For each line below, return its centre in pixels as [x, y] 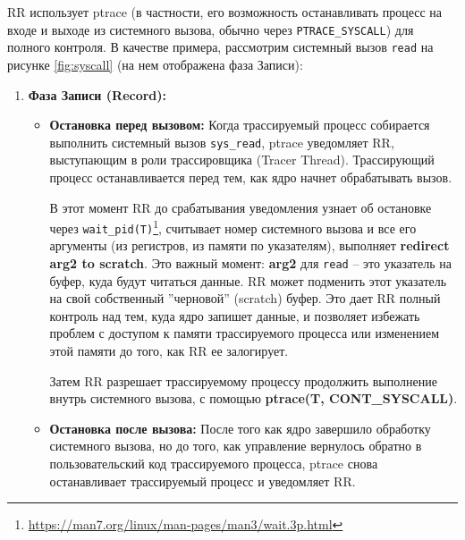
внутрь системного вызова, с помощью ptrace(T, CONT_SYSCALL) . [254, 398]
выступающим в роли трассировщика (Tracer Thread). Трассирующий [242, 160]
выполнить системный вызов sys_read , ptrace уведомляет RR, [222, 142]
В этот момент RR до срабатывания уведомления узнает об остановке [241, 207]
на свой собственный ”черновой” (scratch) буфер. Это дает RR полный [245, 298]
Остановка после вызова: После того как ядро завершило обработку [240, 428]
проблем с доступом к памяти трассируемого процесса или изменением [245, 333]
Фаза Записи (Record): [97, 94]
